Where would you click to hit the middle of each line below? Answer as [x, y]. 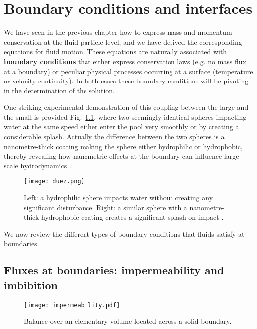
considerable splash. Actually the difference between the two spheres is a [114, 136]
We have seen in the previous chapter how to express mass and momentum [118, 32]
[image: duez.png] [54, 182]
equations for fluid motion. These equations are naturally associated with [116, 51]
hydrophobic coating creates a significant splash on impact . [132, 217]
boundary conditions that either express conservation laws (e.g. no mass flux [125, 61]
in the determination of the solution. [59, 90]
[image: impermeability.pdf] [72, 305]
